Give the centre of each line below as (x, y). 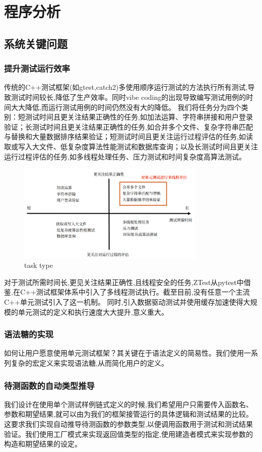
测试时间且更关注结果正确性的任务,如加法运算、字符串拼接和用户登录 (139, 117)
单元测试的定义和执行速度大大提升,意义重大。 (93, 312)
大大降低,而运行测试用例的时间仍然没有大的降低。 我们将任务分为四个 (126, 107)
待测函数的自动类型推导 (49, 385)
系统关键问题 (36, 43)
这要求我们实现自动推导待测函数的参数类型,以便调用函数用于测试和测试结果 (128, 424)
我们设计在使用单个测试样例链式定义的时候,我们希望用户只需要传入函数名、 (128, 404)
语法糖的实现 (29, 334)
